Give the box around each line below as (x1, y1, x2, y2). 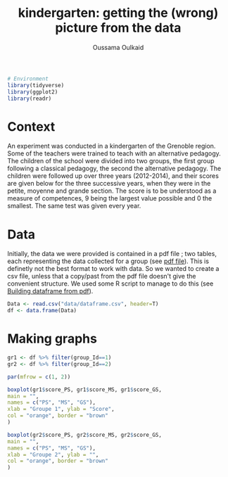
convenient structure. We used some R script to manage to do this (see (7, 279, 214, 288)
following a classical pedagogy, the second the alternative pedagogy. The (7, 164, 222, 173)
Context (7, 118, 56, 134)
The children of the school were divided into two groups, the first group (7, 157, 215, 165)
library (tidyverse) (7, 82, 65, 89)
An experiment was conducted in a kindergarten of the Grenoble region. (7, 142, 216, 151)
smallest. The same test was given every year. (7, 202, 141, 210)
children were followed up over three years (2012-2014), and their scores (7, 172, 220, 180)
